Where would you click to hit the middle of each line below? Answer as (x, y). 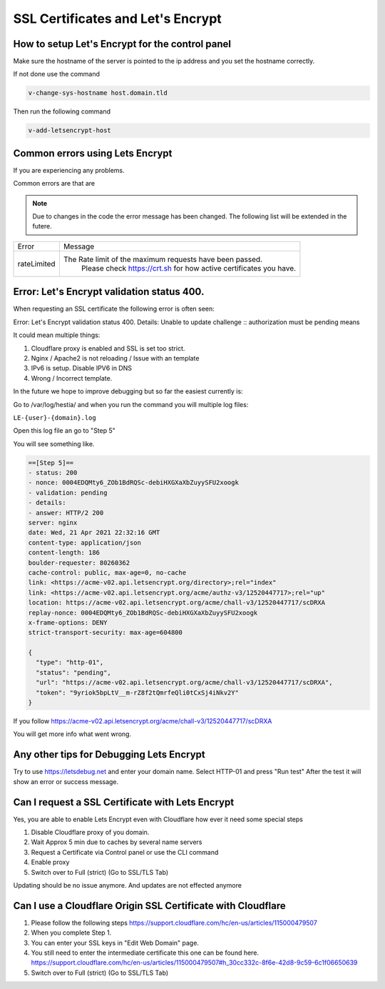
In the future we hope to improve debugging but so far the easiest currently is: (128, 391)
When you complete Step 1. (71, 933)
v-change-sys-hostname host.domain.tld (98, 93)
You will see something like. (54, 443)
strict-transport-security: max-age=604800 (106, 633)
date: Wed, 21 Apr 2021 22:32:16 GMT (94, 533)
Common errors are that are (54, 184)
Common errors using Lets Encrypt (93, 153)
